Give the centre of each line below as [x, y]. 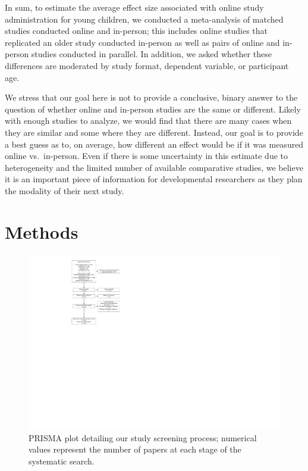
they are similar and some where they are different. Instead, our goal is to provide [154, 132]
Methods [42, 231]
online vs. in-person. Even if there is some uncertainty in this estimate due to [146, 156]
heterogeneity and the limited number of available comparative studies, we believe [154, 167]
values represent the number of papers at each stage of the [135, 449]
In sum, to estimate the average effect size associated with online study [134, 7]
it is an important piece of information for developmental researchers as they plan [154, 179]
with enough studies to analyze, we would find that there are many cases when [148, 121]
